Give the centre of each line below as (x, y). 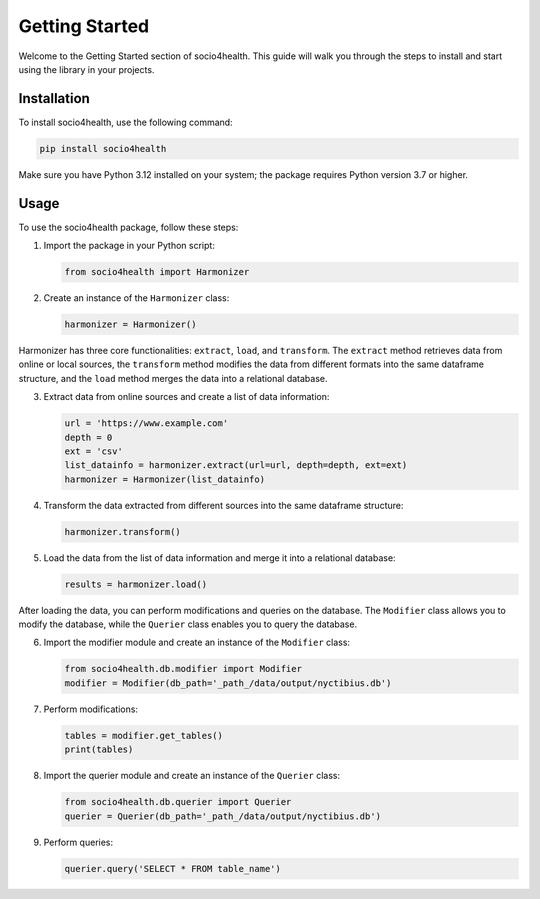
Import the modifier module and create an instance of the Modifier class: (196, 642)
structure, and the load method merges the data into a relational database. (173, 378)
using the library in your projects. (86, 69)
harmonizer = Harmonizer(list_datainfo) (164, 479)
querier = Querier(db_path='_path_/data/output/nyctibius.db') (223, 816)
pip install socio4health (103, 148)
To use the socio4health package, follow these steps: (128, 227)
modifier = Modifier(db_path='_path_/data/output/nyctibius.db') (228, 683)
